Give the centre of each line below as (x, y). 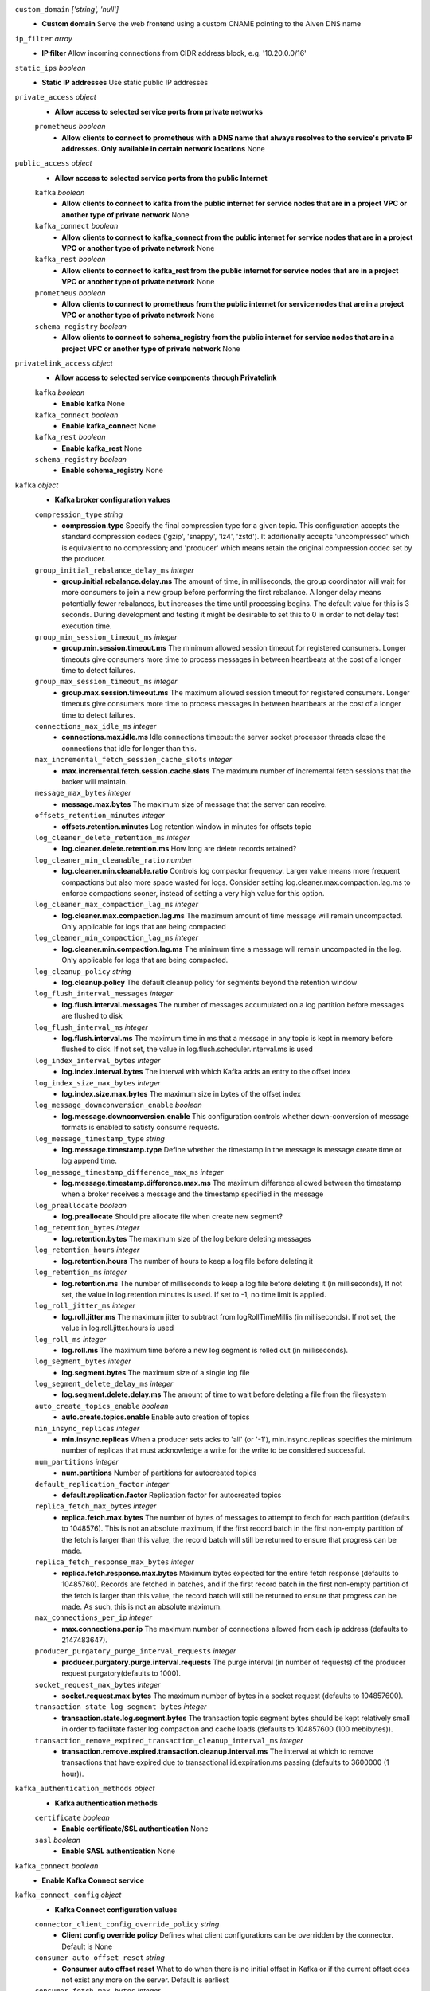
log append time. (89, 1161)
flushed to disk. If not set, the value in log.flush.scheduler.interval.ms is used (188, 1049)
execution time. (87, 626)
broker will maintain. (95, 782)
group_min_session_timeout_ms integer (106, 636)
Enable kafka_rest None (102, 448)
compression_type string (79, 514)
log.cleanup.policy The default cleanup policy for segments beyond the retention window (209, 983)
